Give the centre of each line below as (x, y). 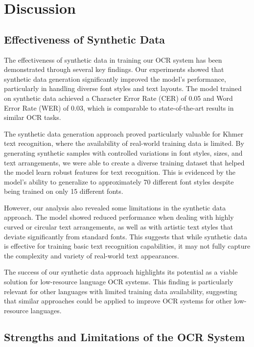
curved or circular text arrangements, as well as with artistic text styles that (119, 227)
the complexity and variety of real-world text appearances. (92, 255)
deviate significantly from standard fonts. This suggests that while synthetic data (126, 236)
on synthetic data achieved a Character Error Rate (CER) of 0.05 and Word (118, 98)
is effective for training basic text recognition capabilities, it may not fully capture (127, 246)
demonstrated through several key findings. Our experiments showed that (114, 69)
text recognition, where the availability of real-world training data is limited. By (124, 143)
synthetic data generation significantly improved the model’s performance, (115, 79)
